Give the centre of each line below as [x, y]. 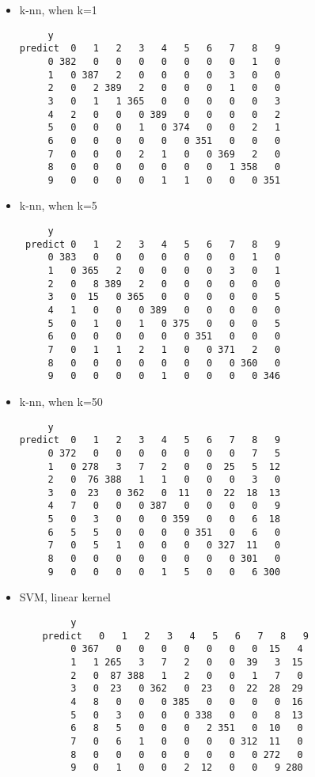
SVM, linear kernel [65, 597]
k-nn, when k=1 [58, 9]
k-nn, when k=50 [61, 401]
